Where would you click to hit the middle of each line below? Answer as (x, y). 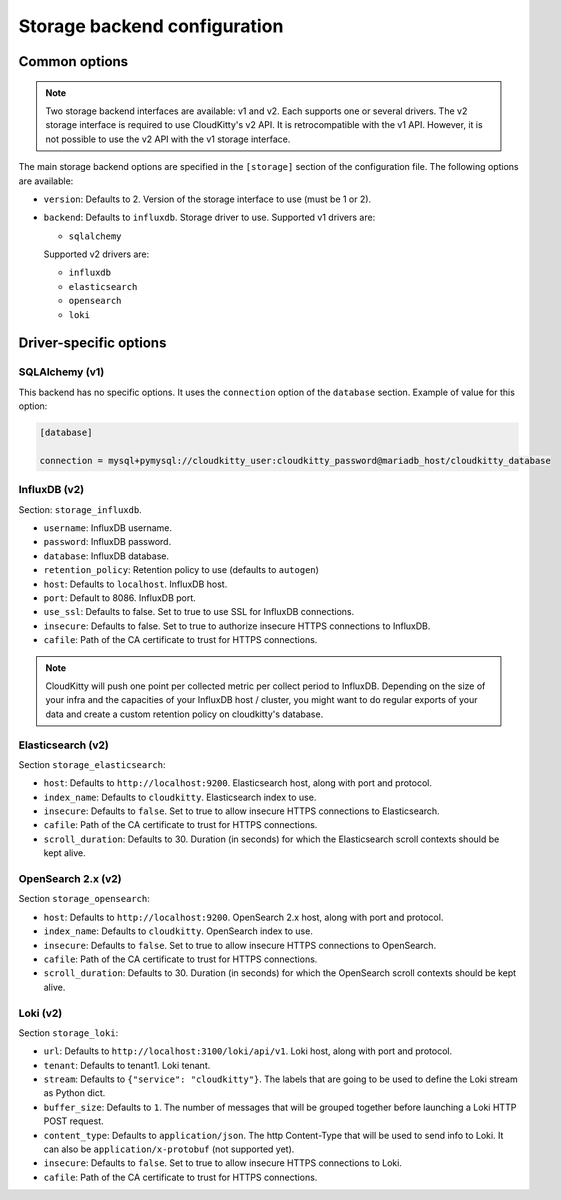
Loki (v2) (40, 1013)
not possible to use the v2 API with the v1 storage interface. (168, 139)
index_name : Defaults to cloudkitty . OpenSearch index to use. (178, 931)
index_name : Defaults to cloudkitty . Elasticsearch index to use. (180, 797)
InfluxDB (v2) (51, 490)
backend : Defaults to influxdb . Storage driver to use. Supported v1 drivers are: (209, 217)
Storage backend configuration (151, 26)
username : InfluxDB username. (108, 528)
